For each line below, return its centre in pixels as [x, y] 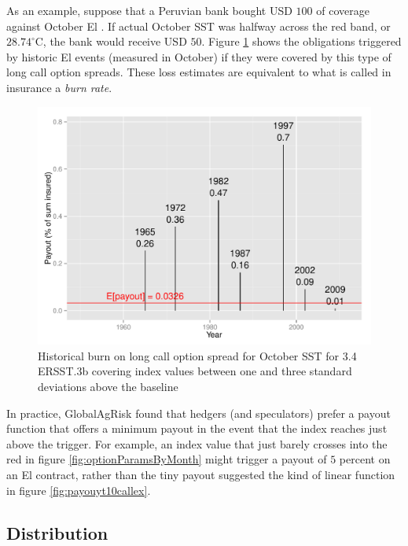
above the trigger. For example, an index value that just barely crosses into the [197, 443]
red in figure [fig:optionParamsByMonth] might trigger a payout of [167, 459]
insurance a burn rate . [59, 87]
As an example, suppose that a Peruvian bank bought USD [149, 10]
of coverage [343, 10]
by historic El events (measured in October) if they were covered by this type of [199, 56]
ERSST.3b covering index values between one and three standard [195, 371]
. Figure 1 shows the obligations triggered [301, 41]
